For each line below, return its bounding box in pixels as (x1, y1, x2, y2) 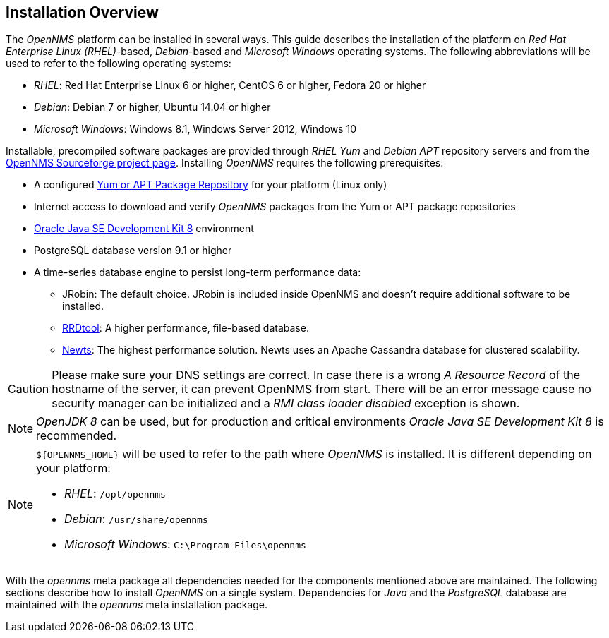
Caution (8, 382, 49, 397)
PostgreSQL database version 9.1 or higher (34, 244, 232, 257)
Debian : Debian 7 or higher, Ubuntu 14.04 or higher (34, 101, 271, 114)
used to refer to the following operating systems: (6, 57, 231, 70)
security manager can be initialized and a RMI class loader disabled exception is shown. (52, 396, 520, 411)
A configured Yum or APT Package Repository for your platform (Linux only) (34, 179, 387, 191)
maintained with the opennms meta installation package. (6, 598, 267, 611)
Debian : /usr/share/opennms (64, 512, 208, 526)
